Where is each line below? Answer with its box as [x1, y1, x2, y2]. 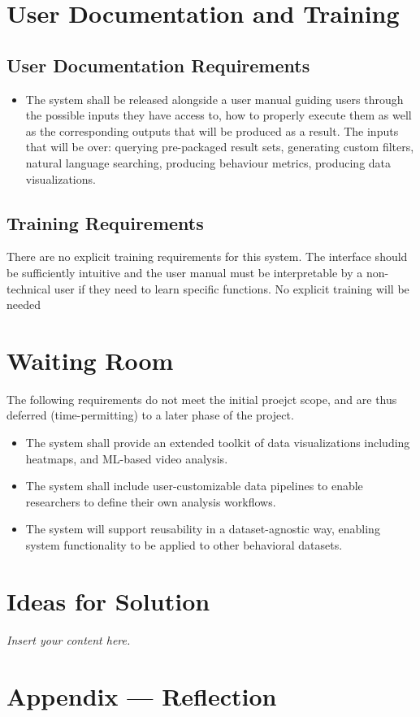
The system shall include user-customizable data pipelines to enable [25, 477, 363, 494]
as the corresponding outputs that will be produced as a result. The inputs [25, 122, 399, 139]
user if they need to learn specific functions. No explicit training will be [54, 280, 409, 297]
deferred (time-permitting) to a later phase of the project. [6, 406, 294, 424]
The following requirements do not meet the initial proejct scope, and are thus [6, 390, 397, 407]
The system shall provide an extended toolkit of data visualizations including [25, 434, 410, 451]
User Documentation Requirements [6, 52, 310, 77]
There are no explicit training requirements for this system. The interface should [6, 248, 408, 265]
